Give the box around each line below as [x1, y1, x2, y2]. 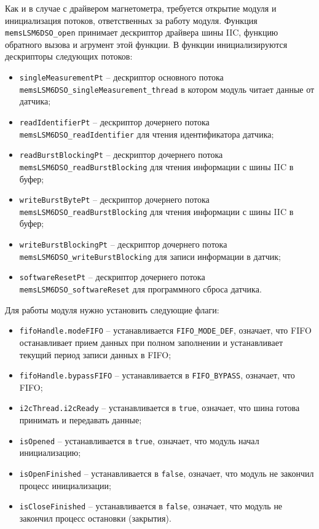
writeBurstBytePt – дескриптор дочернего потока [19, 193, 210, 206]
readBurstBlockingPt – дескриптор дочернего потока [19, 148, 223, 161]
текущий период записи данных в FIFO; [19, 348, 171, 361]
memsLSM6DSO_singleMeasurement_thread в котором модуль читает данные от [19, 82, 315, 95]
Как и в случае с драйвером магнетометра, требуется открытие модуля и [5, 2, 277, 14]
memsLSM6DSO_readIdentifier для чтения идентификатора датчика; [19, 127, 274, 140]
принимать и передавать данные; [19, 413, 142, 426]
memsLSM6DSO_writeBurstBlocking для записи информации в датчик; [19, 249, 281, 262]
